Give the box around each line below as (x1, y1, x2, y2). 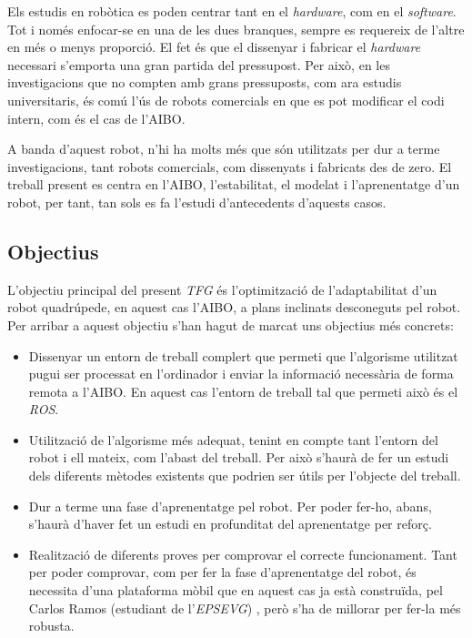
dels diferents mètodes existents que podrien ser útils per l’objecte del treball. (28, 466, 461, 485)
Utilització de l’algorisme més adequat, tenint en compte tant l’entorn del (28, 430, 438, 449)
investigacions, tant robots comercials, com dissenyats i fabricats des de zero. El (7, 157, 452, 176)
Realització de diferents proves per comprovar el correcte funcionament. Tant (28, 544, 457, 563)
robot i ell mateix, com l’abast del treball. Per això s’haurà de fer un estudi (28, 448, 449, 467)
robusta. (28, 616, 75, 635)
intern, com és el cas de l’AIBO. (7, 108, 186, 127)
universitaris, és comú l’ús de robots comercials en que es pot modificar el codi (7, 90, 445, 109)
